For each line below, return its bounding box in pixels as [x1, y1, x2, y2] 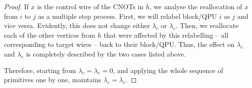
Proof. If [4, 1, 29, 11]
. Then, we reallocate [175, 20, 239, 30]
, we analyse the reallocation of [149, 1, 242, 11]
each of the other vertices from [4, 29, 96, 40]
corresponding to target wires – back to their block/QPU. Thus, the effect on [4, 39, 235, 49]
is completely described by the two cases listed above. [26, 48, 186, 59]
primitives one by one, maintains [4, 74, 101, 85]
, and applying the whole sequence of [113, 65, 223, 75]
